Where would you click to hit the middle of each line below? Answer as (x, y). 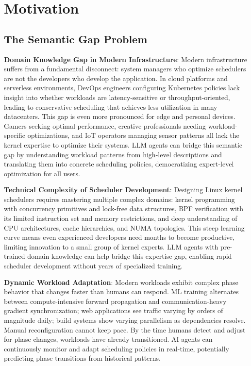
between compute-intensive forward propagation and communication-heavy (115, 301)
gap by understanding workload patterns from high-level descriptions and (113, 154)
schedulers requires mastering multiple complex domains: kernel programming (119, 199)
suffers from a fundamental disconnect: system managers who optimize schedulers (125, 69)
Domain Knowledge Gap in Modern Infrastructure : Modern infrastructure (125, 59)
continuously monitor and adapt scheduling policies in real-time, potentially (117, 348)
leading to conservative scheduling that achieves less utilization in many (111, 107)
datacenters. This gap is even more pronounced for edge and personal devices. (120, 116)
